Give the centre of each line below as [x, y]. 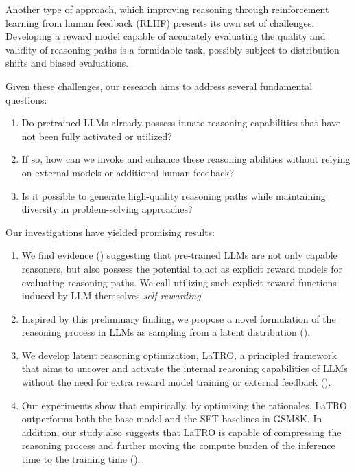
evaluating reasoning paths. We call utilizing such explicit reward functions [179, 282]
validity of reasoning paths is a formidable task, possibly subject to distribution [173, 49]
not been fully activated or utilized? [97, 136]
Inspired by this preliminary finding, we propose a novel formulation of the [179, 318]
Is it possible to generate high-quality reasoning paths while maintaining [174, 195]
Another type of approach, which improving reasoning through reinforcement [167, 9]
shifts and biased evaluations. [67, 63]
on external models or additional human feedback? [128, 172]
